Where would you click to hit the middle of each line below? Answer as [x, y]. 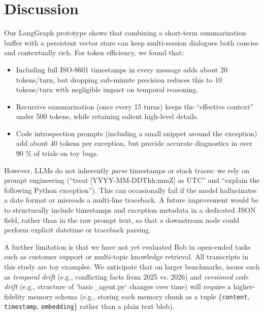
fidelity [15, 296]
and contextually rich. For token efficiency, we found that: [94, 52]
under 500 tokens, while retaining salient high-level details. [107, 116]
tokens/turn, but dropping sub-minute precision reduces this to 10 [119, 79]
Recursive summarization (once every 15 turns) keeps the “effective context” [135, 106]
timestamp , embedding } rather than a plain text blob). [89, 306]
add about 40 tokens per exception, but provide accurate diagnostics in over [134, 143]
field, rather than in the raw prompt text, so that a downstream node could [122, 220]
